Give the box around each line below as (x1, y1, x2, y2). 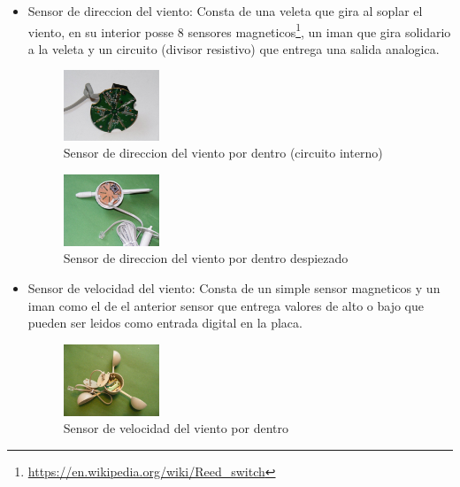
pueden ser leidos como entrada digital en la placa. (27, 313, 303, 332)
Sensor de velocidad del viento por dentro (63, 419, 288, 437)
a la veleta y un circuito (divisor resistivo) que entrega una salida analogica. (27, 39, 440, 58)
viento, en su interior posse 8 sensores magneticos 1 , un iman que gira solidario (27, 19, 451, 41)
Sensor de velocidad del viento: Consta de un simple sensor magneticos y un (27, 278, 441, 297)
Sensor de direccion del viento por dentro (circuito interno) (63, 143, 383, 162)
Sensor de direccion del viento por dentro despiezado (63, 249, 349, 267)
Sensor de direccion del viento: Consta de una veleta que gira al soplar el (27, 2, 423, 19)
